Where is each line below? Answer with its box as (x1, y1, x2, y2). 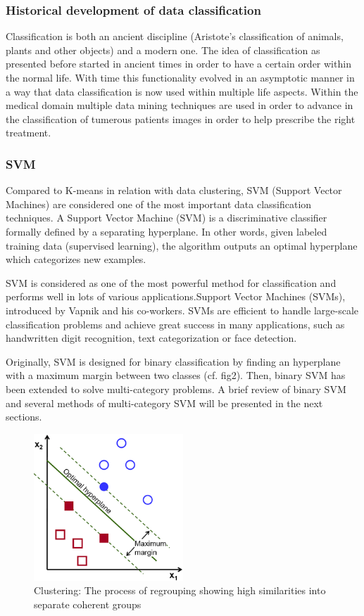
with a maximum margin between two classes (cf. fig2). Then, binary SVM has (6, 368, 346, 383)
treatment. (6, 125, 51, 140)
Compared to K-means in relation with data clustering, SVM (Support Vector (6, 183, 342, 198)
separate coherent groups (34, 597, 142, 612)
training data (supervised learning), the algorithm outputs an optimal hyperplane (6, 238, 358, 252)
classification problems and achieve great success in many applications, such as (6, 316, 345, 331)
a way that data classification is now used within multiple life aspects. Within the (6, 84, 358, 98)
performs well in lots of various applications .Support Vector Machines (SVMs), (6, 289, 346, 304)
